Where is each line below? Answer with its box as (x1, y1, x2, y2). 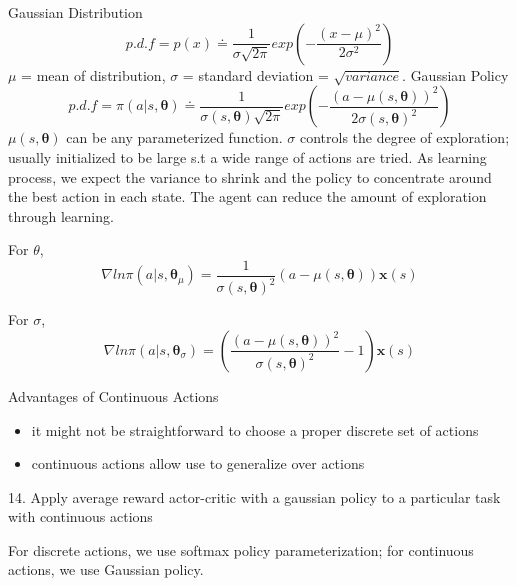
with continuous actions (8, 506, 153, 527)
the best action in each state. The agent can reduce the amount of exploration (8, 186, 487, 207)
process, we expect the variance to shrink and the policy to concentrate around (8, 166, 492, 187)
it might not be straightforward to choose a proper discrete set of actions (31, 419, 479, 440)
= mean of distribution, (21, 64, 166, 85)
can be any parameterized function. (66, 127, 283, 148)
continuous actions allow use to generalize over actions (31, 453, 365, 474)
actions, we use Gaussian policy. (8, 559, 204, 580)
